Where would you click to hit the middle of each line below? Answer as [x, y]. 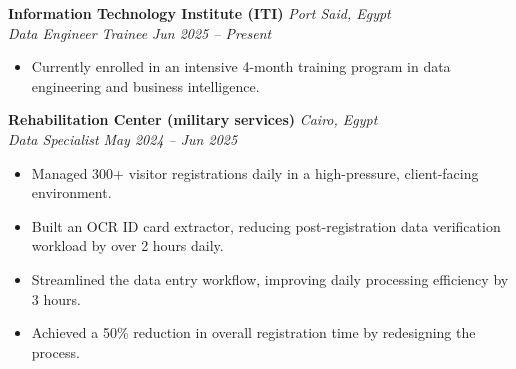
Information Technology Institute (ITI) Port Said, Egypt [199, 13]
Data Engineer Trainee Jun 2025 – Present [140, 32]
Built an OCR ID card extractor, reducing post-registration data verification [266, 225]
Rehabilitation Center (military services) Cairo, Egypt [193, 119]
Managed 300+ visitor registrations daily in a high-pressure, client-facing [255, 172]
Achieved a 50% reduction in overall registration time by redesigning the [253, 332]
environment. [71, 192]
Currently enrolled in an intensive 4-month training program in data [241, 66]
